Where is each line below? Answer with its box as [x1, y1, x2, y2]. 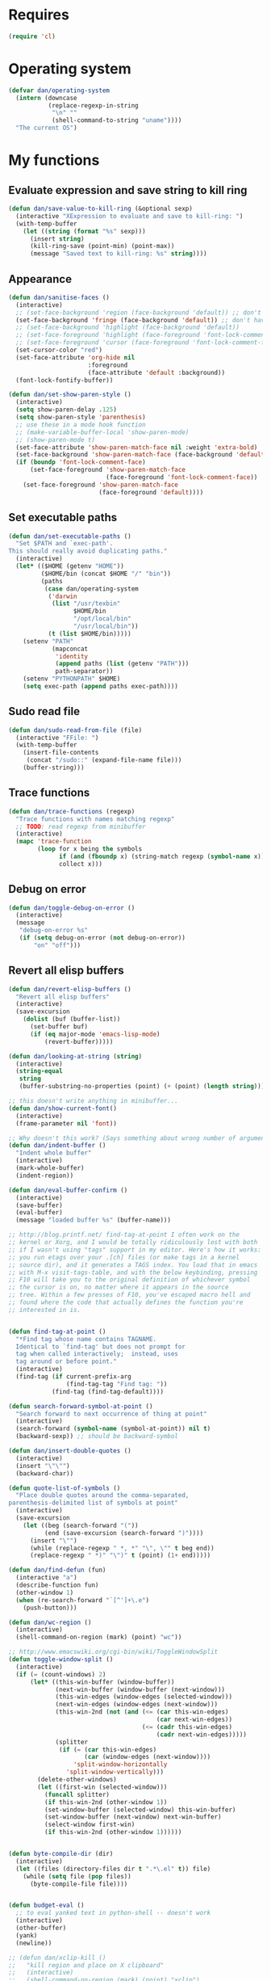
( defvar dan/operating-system [8, 86, 110, 95]
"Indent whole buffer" [15, 1149, 92, 1157]
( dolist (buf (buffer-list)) [23, 1016, 121, 1024]
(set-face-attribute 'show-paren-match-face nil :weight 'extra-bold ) [15, 443, 258, 452]
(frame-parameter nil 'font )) [15, 1119, 117, 1128]
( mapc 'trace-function [15, 838, 92, 846]
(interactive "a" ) [15, 1574, 78, 1582]
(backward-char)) [15, 1469, 74, 1478]
